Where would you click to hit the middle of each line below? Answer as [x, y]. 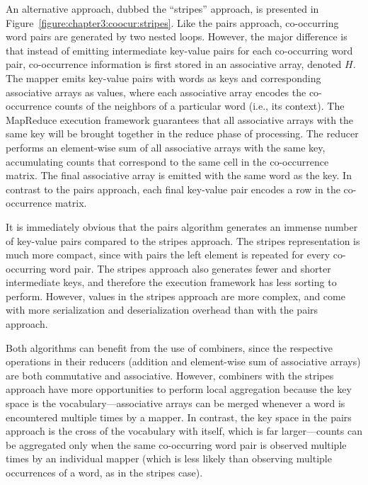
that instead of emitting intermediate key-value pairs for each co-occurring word [179, 50]
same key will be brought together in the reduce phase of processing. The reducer [182, 133]
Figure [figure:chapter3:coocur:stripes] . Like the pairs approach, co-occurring [172, 22]
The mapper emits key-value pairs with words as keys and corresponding [163, 78]
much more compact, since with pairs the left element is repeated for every [168, 255]
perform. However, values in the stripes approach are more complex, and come [176, 296]
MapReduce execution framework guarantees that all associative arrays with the [180, 119]
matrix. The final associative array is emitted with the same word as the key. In [179, 175]
